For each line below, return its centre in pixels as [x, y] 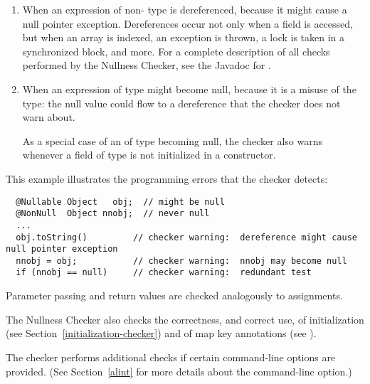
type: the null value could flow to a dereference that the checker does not [181, 103]
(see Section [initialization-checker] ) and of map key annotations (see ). [161, 333]
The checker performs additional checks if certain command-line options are [171, 357]
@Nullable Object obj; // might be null [120, 202]
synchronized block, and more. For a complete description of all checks [176, 51]
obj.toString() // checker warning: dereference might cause [186, 237]
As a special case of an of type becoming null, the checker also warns [172, 140]
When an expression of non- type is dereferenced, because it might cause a [185, 9]
